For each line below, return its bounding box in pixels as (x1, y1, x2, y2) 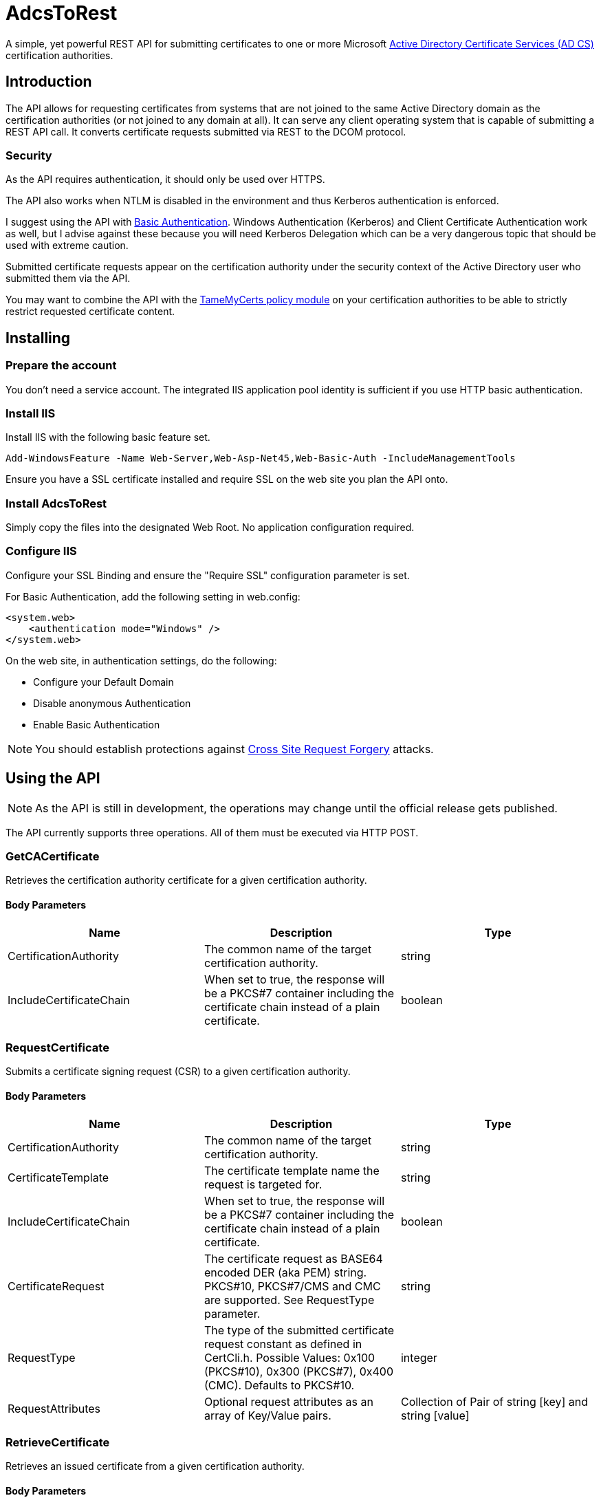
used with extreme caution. (6, 239, 129, 252)
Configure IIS (6, 544, 77, 558)
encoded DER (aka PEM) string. (204, 1265, 367, 1279)
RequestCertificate (6, 1041, 109, 1054)
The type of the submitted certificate (204, 1323, 395, 1337)
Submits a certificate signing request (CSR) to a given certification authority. (6, 1065, 351, 1078)
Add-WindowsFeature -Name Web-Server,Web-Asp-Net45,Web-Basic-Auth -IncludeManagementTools (6, 453, 516, 464)
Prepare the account (6, 358, 117, 373)
